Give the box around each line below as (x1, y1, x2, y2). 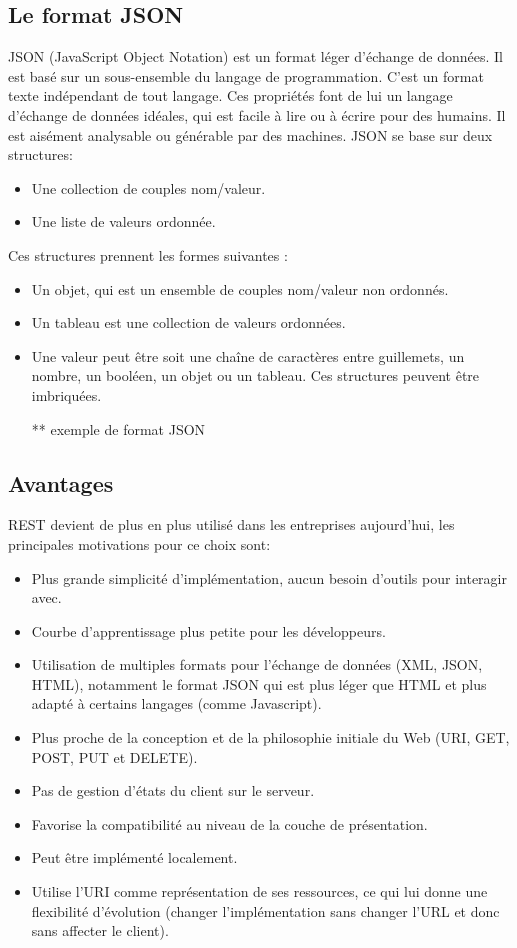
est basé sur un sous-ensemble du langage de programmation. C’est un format (8, 65, 484, 86)
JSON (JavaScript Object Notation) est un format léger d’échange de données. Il (8, 46, 503, 67)
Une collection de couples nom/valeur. (31, 177, 266, 198)
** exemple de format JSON (31, 418, 206, 439)
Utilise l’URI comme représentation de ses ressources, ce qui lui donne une (31, 881, 488, 902)
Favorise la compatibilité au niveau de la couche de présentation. (31, 813, 428, 834)
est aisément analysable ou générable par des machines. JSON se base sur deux (8, 124, 493, 145)
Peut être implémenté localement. (31, 847, 238, 868)
